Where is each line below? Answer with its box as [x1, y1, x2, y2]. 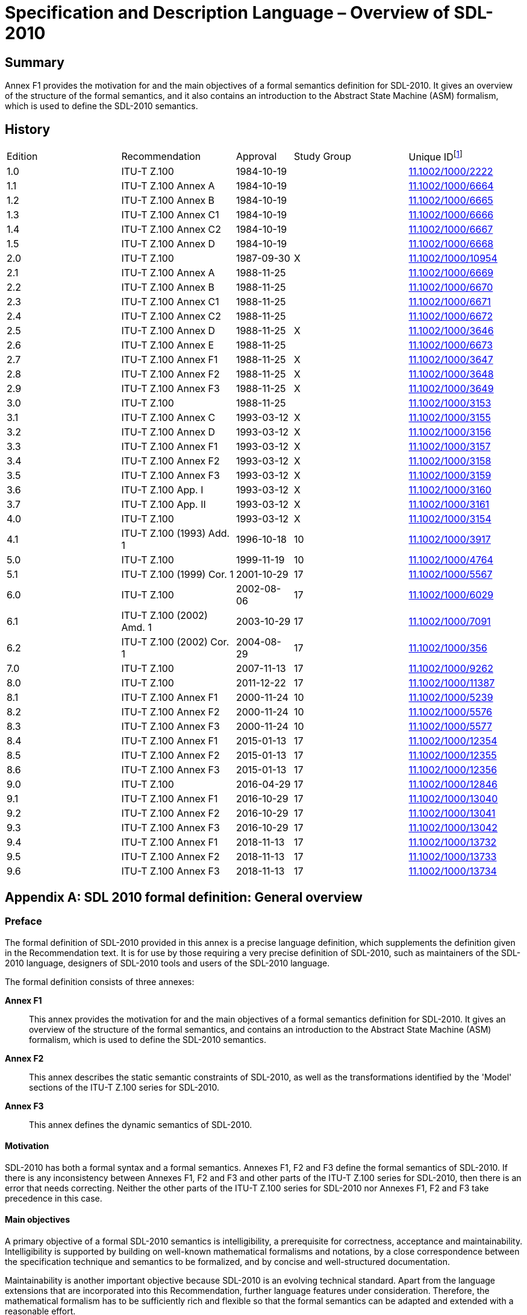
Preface [5, 915, 42, 928]
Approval [235, 150, 277, 162]
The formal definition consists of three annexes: [5, 976, 195, 987]
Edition [7, 150, 38, 162]
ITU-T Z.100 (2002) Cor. [121, 636, 229, 648]
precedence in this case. [5, 1193, 102, 1203]
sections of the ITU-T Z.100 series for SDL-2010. [29, 1082, 220, 1092]
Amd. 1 [121, 621, 152, 634]
